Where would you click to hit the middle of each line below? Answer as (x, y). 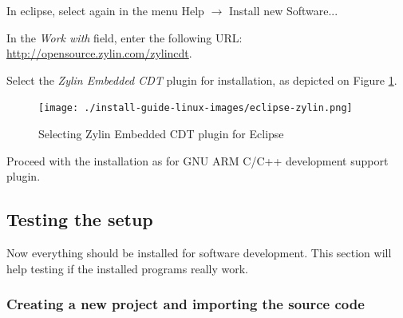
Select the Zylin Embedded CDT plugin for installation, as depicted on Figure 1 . (202, 79)
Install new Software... (283, 10)
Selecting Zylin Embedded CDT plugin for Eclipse (161, 134)
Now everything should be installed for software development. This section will (199, 253)
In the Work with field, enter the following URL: (124, 37)
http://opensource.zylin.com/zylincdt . (99, 53)
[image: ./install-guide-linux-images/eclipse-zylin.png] (196, 108)
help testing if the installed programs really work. (127, 268)
